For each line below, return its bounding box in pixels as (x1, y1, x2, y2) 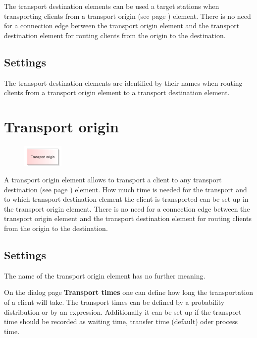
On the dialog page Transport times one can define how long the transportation (4, 287, 254, 297)
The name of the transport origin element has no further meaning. (4, 270, 206, 281)
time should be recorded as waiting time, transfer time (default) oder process (4, 316, 238, 327)
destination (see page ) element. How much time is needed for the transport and (4, 184, 247, 194)
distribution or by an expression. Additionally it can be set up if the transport (4, 306, 242, 317)
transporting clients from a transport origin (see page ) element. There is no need (4, 10, 251, 21)
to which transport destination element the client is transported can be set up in (4, 194, 249, 204)
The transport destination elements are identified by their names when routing (4, 77, 243, 88)
